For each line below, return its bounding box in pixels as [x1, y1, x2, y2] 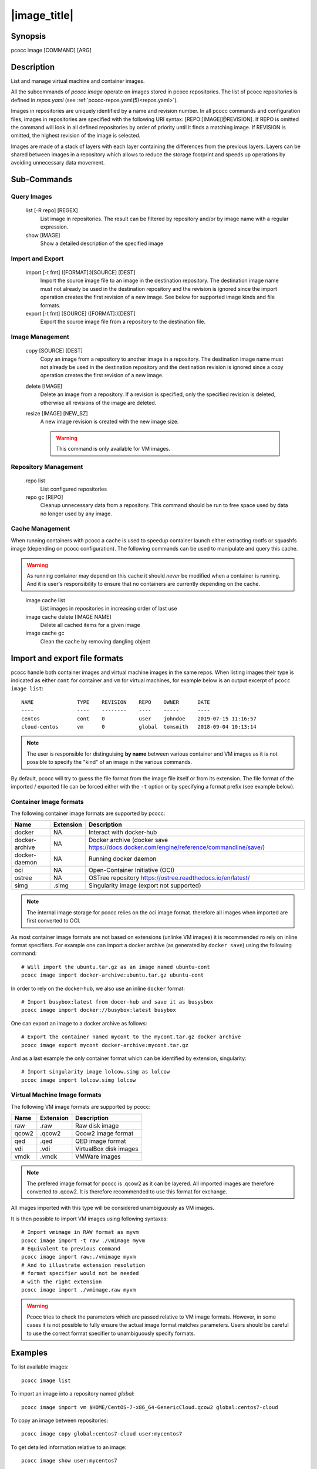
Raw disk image [75, 1122, 119, 1130]
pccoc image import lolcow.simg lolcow [21, 1076, 136, 1084]
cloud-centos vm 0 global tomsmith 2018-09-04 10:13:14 [21, 723, 257, 730]
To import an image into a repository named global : [11, 1390, 135, 1397]
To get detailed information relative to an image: [11, 1443, 127, 1451]
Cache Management [11, 525, 70, 533]
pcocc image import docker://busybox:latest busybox [21, 1007, 176, 1014]
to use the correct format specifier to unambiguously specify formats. [26, 1330, 195, 1337]
